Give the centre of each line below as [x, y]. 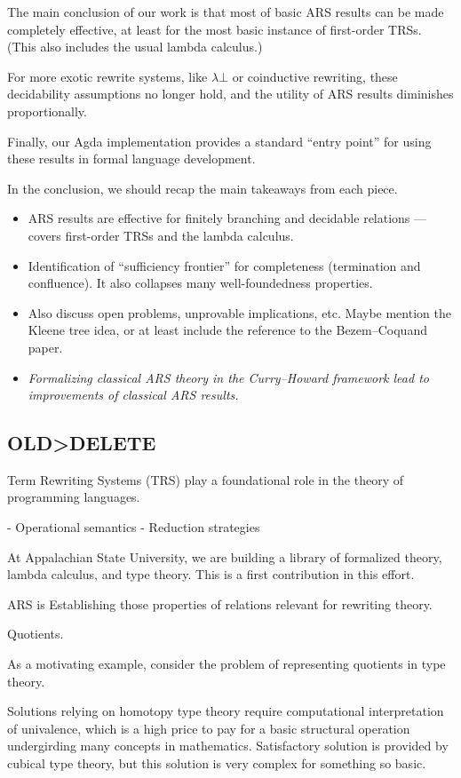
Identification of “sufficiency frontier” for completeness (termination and [224, 265]
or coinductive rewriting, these [315, 76]
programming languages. [74, 497]
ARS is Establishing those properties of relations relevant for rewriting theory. [220, 603]
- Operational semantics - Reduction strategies [134, 527]
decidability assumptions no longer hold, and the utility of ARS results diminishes [230, 94]
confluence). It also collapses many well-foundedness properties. [200, 283]
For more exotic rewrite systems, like [107, 76]
